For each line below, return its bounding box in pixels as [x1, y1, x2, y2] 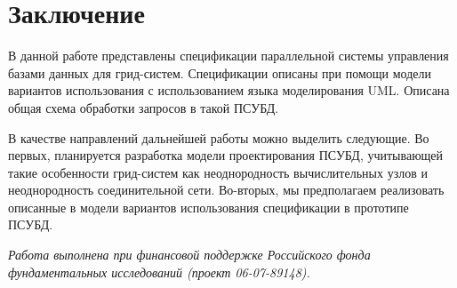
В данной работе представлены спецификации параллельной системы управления [8, 46, 449, 65]
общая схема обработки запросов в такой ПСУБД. [8, 98, 279, 116]
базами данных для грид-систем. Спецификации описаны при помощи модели [8, 63, 431, 82]
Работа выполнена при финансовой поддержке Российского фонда [8, 245, 371, 264]
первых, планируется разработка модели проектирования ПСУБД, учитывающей [8, 146, 444, 164]
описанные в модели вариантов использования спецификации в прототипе [8, 197, 409, 216]
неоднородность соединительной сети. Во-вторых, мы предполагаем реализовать [8, 180, 445, 199]
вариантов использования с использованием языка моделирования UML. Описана [8, 81, 450, 100]
